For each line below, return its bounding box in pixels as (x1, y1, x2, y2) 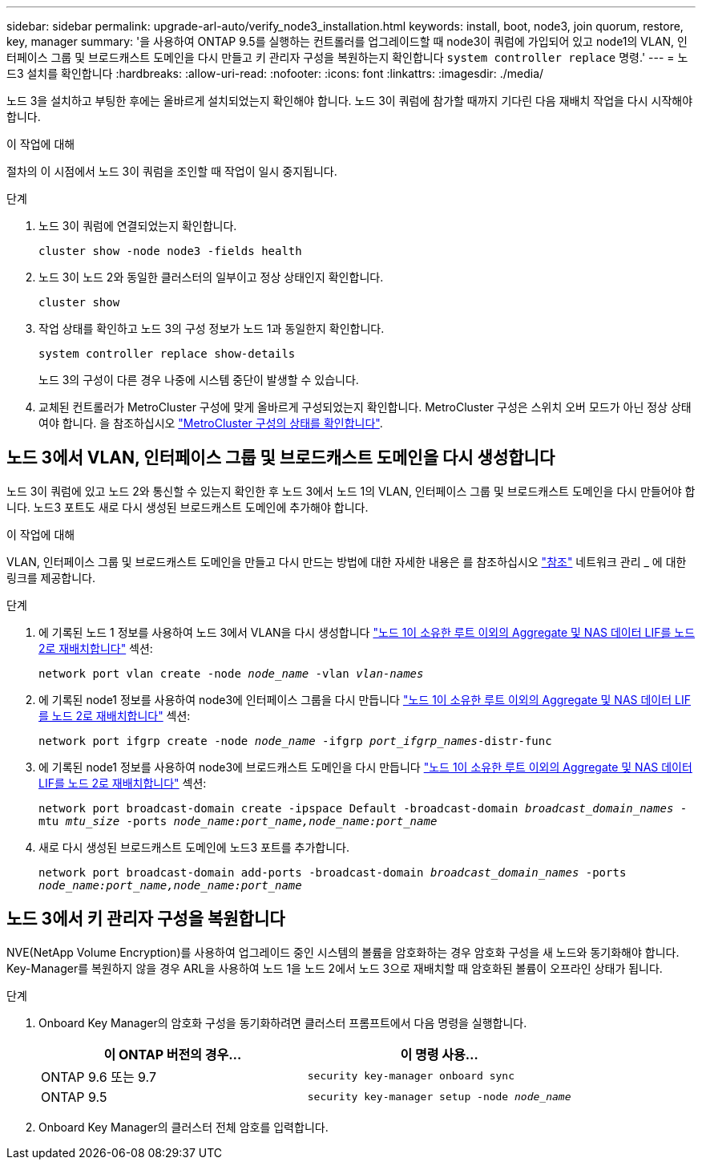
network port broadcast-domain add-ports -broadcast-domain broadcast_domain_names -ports (38, 865, 627, 879)
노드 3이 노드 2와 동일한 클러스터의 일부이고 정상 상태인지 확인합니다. (38, 270, 384, 284)
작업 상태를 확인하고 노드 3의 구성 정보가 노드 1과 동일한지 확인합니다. (38, 322, 385, 335)
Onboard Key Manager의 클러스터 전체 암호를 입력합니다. (38, 1119, 329, 1134)
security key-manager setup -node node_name (307, 1091, 571, 1103)
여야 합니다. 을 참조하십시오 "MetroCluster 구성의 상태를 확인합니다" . (38, 416, 383, 430)
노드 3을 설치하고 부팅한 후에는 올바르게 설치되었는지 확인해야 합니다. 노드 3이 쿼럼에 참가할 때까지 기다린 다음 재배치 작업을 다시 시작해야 (6, 94, 693, 107)
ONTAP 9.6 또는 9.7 (41, 1068, 157, 1085)
